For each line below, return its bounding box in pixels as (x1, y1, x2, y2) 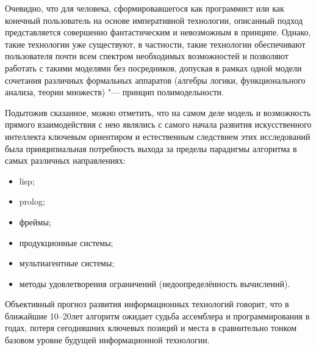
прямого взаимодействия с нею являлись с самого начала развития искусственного (5, 118, 312, 131)
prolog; (19, 195, 45, 208)
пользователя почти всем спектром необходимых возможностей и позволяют (5, 49, 289, 62)
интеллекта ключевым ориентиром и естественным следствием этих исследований (5, 129, 311, 142)
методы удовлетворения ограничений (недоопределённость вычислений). (19, 277, 290, 290)
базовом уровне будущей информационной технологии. (5, 334, 210, 346)
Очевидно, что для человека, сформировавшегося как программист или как (5, 2, 284, 14)
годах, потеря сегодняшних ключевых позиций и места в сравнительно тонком (5, 321, 297, 334)
